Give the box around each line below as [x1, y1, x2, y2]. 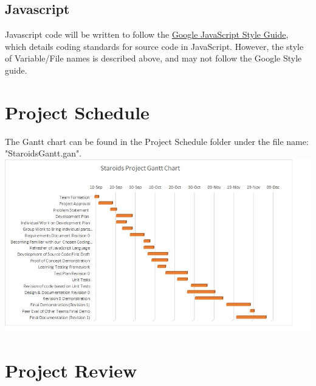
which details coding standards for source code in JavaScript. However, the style [5, 40, 304, 52]
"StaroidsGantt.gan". [5, 147, 82, 160]
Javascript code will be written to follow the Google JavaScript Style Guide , [5, 28, 289, 41]
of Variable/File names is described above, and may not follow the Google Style [5, 52, 302, 65]
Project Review [5, 357, 137, 382]
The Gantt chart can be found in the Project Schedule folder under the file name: [5, 135, 309, 147]
